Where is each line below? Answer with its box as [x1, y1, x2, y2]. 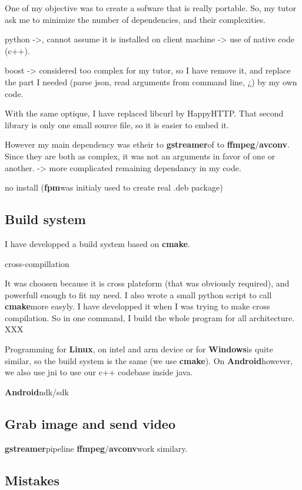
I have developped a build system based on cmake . [5, 237, 190, 249]
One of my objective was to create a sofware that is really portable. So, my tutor [5, 2, 297, 14]
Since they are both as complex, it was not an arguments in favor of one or [5, 149, 276, 162]
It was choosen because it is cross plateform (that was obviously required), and [5, 277, 290, 289]
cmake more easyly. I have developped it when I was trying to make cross [5, 300, 270, 312]
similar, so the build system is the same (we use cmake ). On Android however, [5, 354, 293, 366]
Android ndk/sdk [5, 385, 69, 398]
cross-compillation [5, 257, 69, 269]
